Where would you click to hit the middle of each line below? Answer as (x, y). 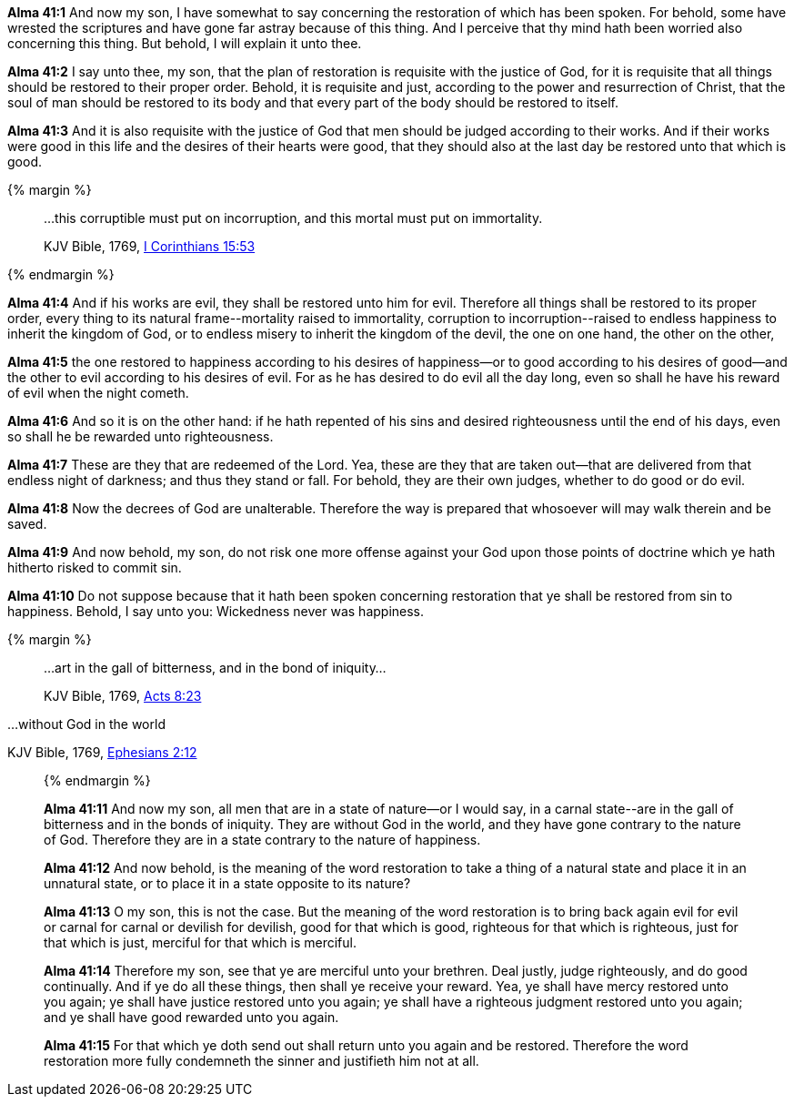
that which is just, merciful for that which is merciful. (200, 942)
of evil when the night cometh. (98, 393)
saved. (27, 524)
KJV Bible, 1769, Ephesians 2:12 (102, 752)
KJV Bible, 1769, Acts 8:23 (123, 696)
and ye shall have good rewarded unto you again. (191, 1017)
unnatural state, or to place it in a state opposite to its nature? (227, 883)
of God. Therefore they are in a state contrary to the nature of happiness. (262, 840)
